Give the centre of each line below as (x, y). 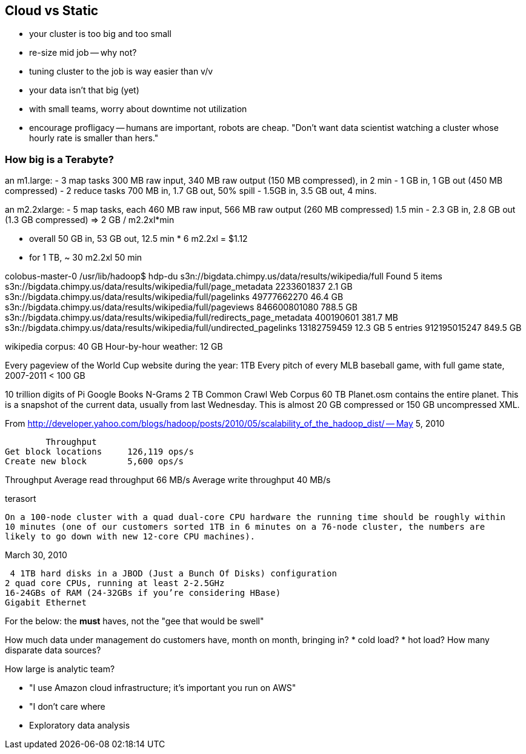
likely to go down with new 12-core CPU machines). (130, 537)
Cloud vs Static (52, 11)
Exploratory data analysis (80, 726)
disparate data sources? (53, 650)
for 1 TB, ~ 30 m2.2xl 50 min (86, 258)
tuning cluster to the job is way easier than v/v (121, 72)
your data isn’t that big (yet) (84, 90)
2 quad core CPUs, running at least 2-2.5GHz (115, 583)
